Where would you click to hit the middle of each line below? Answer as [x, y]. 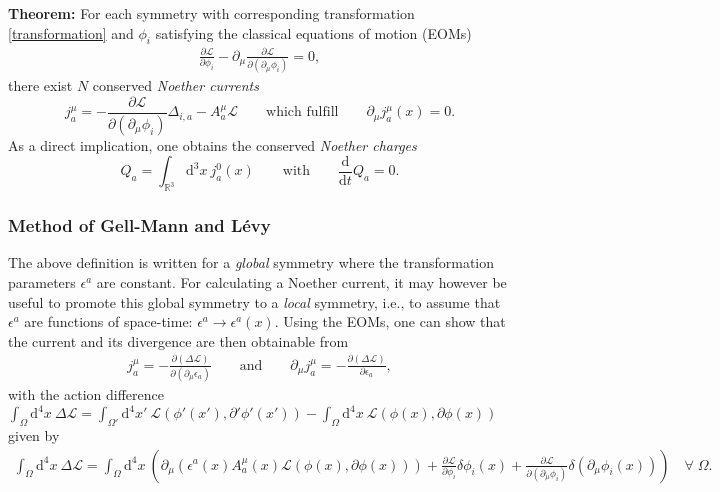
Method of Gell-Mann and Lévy [139, 225]
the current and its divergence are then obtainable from [178, 340]
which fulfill [302, 112]
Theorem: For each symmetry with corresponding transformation [211, 13]
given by [34, 434]
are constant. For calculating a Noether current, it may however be [301, 281]
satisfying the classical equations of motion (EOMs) [313, 32]
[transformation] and [71, 32]
